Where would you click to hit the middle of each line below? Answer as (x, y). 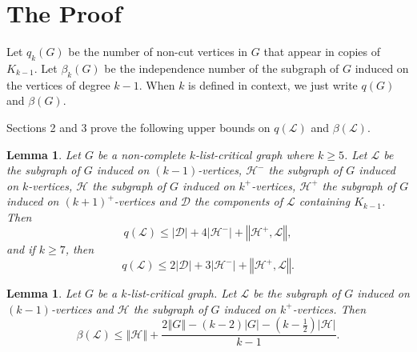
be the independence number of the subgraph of (222, 68)
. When (157, 84)
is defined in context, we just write (273, 84)
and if (21, 249)
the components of (239, 201)
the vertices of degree (58, 84)
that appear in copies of (322, 52)
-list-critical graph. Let (182, 293)
